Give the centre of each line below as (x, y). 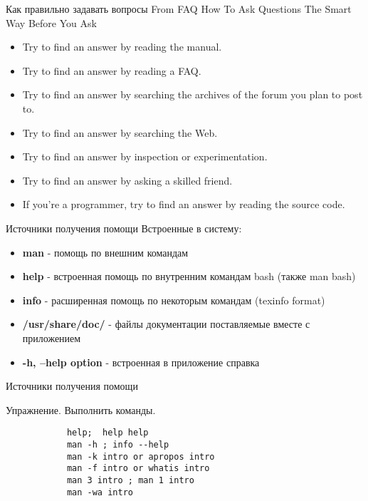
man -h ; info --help (118, 444)
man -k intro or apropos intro (141, 456)
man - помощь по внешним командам (105, 252)
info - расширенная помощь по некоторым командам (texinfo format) (174, 300)
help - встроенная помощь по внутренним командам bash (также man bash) (189, 276)
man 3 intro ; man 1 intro (130, 480)
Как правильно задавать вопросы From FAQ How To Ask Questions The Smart (179, 9)
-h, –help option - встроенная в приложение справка (141, 362)
